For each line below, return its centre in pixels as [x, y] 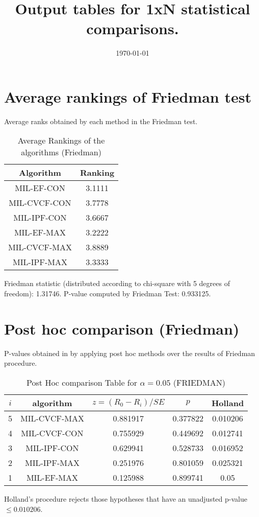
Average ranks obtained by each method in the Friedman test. [101, 121]
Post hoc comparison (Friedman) [122, 328]
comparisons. [133, 28]
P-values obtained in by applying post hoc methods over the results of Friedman [130, 353]
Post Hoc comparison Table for [82, 382]
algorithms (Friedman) [61, 152]
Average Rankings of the [61, 140]
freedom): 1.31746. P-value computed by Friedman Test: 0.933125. [108, 293]
